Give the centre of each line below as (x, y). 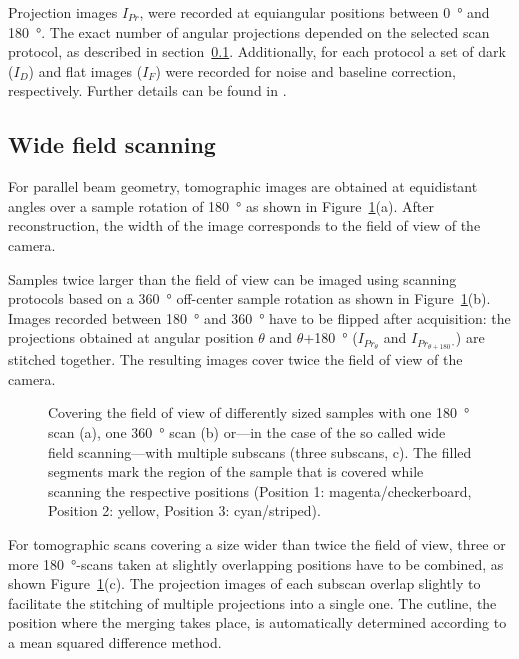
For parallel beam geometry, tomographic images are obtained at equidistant (243, 186)
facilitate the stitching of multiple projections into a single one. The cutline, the (252, 602)
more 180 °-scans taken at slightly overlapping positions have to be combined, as (256, 563)
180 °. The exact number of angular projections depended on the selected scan (249, 31)
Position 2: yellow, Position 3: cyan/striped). (184, 510)
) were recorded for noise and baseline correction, (306, 70)
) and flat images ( (85, 70)
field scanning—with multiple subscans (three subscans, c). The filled (260, 451)
